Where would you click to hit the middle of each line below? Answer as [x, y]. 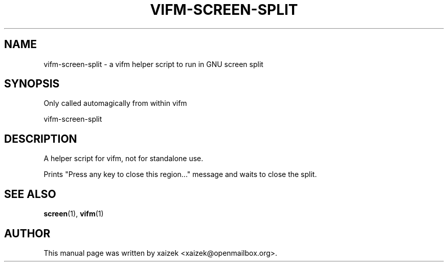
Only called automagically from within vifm [115, 103]
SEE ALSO [30, 194]
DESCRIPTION [41, 139]
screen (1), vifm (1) [74, 214]
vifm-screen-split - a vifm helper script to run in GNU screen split [153, 64]
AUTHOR [27, 233]
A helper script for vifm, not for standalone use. [124, 159]
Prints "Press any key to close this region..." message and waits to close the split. [180, 174]
